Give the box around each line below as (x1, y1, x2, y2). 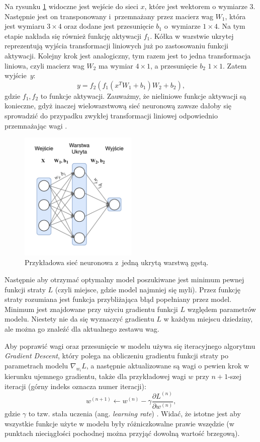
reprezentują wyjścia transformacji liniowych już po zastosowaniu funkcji (5, 40, 228, 51)
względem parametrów (187, 303, 256, 314)
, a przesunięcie (150, 60, 198, 71)
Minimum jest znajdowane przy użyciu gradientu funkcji (5, 303, 178, 314)
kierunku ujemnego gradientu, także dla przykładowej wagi (5, 371, 186, 382)
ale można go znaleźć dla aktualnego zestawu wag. (5, 323, 159, 334)
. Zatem (223, 60, 247, 71)
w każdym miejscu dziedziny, (163, 313, 253, 324)
